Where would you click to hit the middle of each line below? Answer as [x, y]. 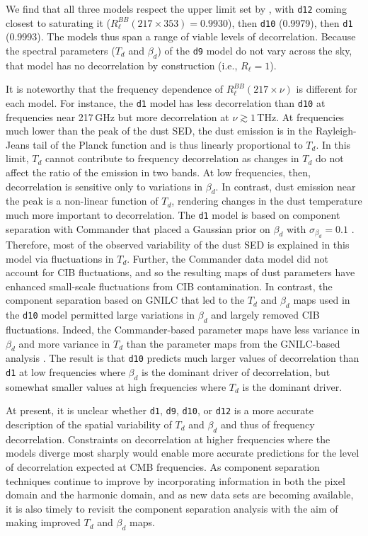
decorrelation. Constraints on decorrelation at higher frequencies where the [168, 439]
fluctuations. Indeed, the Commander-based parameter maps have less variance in [183, 329]
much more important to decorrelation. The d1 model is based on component [173, 214]
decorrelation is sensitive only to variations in [104, 186]
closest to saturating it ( [58, 22]
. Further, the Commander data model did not [228, 258]
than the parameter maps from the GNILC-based [233, 343]
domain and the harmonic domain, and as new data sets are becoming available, [180, 495]
